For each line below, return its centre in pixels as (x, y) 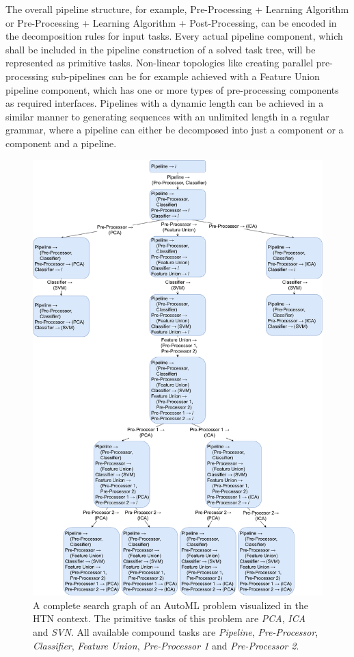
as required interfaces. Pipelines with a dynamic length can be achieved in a (165, 103)
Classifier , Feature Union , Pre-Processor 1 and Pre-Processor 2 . (166, 645)
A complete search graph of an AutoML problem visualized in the (171, 605)
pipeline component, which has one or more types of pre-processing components (172, 89)
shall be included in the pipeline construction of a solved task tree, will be (161, 49)
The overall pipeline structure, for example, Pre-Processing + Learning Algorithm (177, 9)
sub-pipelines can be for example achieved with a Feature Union (186, 76)
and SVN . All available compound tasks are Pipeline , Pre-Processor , (176, 631)
